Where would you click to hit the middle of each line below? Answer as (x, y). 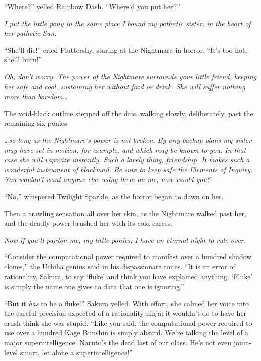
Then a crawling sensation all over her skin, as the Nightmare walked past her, (125, 213)
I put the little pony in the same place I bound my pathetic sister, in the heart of (127, 23)
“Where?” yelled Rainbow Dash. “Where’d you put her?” (92, 6)
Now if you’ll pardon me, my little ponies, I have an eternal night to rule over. (125, 240)
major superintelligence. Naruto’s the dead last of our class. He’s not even (118, 343)
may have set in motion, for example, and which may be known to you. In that (125, 150)
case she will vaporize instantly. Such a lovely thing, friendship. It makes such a (127, 160)
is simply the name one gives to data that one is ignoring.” (94, 286)
